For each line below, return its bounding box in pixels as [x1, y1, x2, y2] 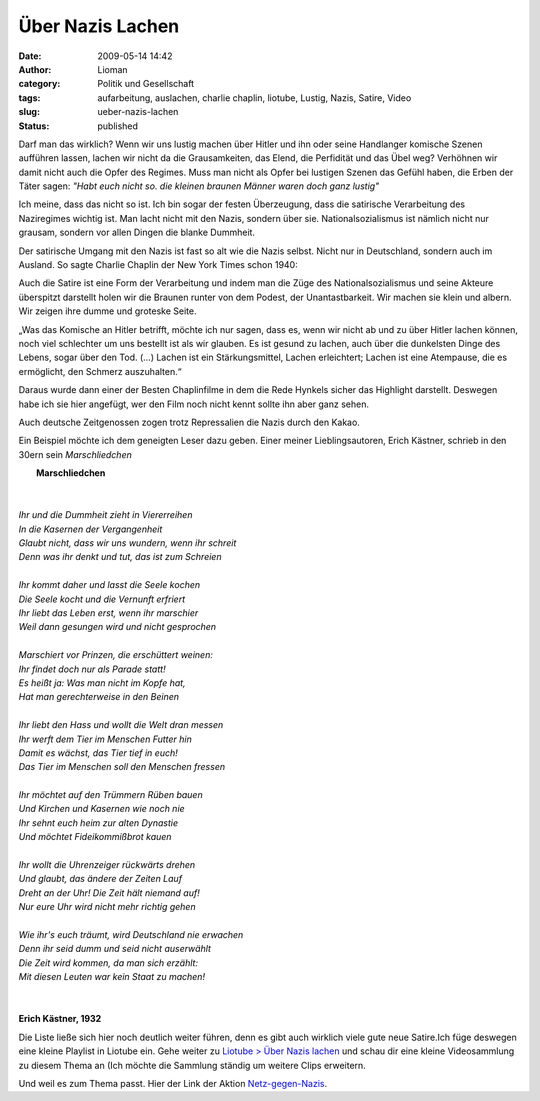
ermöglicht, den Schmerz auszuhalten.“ [18, 365, 182, 377]
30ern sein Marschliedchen [18, 448, 132, 460]
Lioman [97, 63, 129, 75]
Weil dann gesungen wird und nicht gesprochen [18, 621, 217, 633]
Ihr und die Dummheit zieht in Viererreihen [18, 509, 193, 521]
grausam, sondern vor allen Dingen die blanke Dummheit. [18, 226, 255, 239]
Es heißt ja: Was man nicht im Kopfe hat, [18, 676, 186, 689]
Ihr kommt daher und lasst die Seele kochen [18, 579, 201, 591]
